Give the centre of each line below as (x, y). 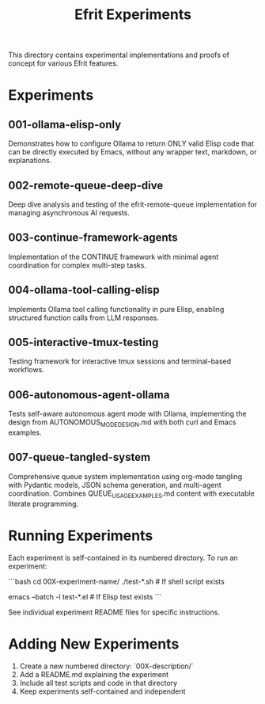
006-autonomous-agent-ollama (89, 395)
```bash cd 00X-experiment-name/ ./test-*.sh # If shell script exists (117, 581)
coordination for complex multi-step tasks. (77, 265)
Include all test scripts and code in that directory (98, 683)
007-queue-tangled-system (79, 457)
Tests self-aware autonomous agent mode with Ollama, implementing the (127, 414)
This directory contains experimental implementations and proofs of (119, 55)
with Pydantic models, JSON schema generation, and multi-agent (115, 485)
